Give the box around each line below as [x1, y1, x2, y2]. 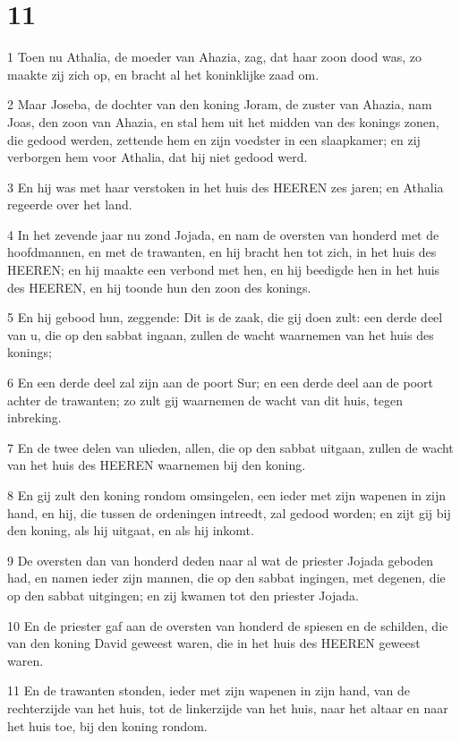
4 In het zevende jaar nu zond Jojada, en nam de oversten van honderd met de [7, 225, 439, 243]
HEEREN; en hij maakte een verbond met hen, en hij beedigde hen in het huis [7, 260, 440, 279]
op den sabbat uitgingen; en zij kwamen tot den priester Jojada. [7, 585, 359, 604]
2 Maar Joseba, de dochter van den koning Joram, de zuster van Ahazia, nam [7, 95, 432, 114]
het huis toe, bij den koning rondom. [7, 716, 208, 735]
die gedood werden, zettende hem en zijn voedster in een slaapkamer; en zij [7, 130, 421, 149]
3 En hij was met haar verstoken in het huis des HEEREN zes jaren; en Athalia [7, 177, 444, 196]
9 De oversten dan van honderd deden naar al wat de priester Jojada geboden [7, 550, 433, 569]
